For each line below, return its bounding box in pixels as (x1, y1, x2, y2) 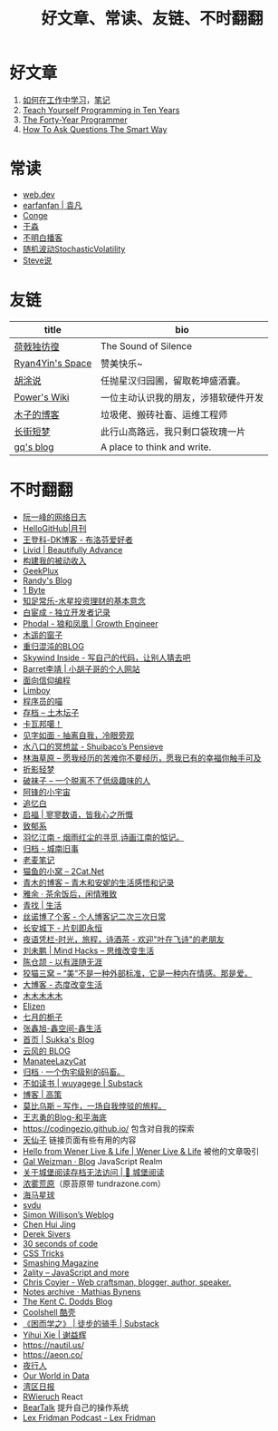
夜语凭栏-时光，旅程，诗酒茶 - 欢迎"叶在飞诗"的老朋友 (22, 933, 225, 944)
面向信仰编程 (22, 675, 71, 686)
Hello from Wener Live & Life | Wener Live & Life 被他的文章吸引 (22, 1145, 260, 1156)
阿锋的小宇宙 (22, 786, 71, 797)
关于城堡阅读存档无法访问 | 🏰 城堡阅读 (22, 1166, 165, 1177)
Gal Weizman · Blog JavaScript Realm (22, 1155, 163, 1166)
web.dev (22, 189, 56, 200)
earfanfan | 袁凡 (22, 200, 83, 210)
